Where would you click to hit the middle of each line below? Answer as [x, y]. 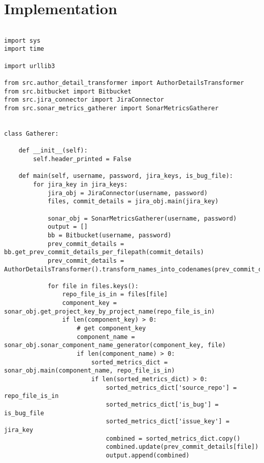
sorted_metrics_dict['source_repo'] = [171, 388]
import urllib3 [30, 66]
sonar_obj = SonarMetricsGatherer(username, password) [142, 218]
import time [24, 49]
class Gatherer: [31, 134]
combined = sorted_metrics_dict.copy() [173, 438]
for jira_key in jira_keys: [80, 184]
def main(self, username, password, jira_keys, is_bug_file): [126, 176]
